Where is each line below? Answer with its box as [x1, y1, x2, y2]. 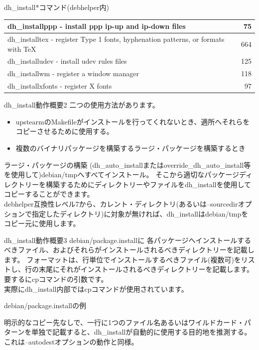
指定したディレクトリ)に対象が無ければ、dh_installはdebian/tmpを [31, 208, 249, 219]
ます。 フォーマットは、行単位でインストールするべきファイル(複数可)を [4, 254, 241, 264]
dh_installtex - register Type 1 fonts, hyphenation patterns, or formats [7, 33, 225, 44]
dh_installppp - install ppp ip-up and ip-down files [7, 21, 186, 31]
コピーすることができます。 [4, 189, 94, 199]
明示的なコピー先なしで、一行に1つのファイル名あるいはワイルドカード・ [4, 317, 245, 327]
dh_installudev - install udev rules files [7, 56, 127, 66]
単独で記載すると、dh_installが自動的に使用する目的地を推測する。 [31, 327, 252, 337]
